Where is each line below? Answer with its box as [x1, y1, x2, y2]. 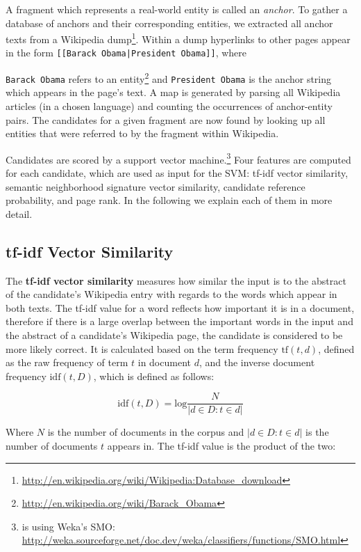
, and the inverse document [199, 355, 315, 370]
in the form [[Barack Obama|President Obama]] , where [6, 45, 247, 60]
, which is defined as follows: [93, 368, 215, 383]
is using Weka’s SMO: [22, 519, 115, 533]
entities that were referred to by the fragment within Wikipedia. [6, 126, 279, 141]
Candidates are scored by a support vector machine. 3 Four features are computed [6, 150, 351, 166]
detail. [6, 206, 33, 221]
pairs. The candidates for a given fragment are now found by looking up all [6, 112, 326, 127]
